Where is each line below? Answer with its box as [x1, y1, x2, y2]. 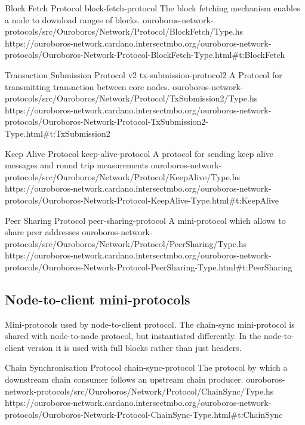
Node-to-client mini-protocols [5, 290, 190, 308]
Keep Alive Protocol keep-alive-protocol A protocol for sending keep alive [5, 147, 274, 159]
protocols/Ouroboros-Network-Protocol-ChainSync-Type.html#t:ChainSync [5, 408, 283, 420]
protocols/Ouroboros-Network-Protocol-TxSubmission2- [5, 115, 209, 128]
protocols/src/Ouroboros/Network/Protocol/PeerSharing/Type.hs [5, 237, 247, 250]
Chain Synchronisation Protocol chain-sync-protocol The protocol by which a [5, 361, 288, 374]
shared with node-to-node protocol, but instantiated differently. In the [5, 329, 261, 342]
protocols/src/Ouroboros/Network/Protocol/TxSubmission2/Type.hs [5, 92, 258, 104]
